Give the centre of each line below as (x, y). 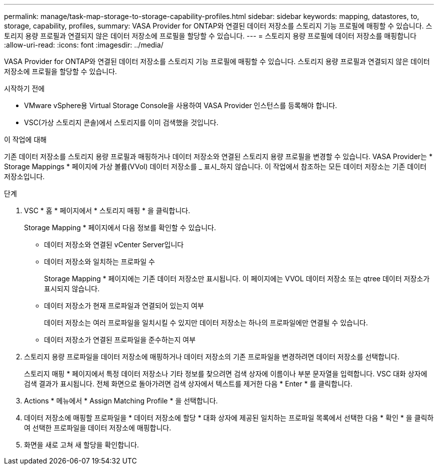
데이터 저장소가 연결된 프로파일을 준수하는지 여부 (120, 340)
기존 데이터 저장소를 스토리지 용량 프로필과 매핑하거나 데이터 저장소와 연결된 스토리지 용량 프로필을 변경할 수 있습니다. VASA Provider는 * (218, 156)
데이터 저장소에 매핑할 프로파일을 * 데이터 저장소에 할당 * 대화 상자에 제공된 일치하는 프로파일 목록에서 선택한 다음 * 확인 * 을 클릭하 (229, 418)
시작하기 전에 (24, 88)
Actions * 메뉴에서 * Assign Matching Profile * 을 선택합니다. (121, 401)
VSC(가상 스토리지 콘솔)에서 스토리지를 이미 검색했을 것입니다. (121, 122)
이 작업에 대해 (25, 139)
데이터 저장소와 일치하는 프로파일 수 (99, 262)
